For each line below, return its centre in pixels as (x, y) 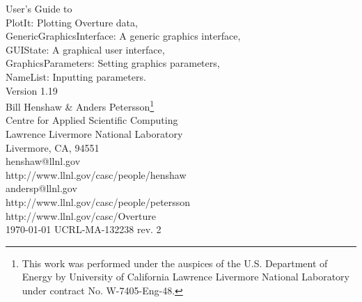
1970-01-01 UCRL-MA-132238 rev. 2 (84, 229)
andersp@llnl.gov (41, 188)
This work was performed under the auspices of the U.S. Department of (175, 263)
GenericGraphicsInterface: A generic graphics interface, (123, 36)
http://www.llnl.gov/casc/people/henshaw (96, 174)
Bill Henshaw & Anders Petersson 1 (80, 105)
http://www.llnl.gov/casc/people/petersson (98, 201)
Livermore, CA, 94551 (53, 147)
